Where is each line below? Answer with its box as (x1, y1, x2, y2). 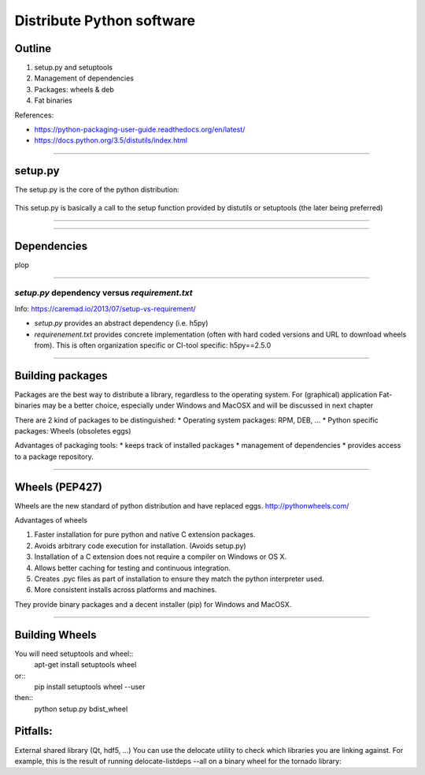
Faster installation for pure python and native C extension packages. (34, 530, 256, 539)
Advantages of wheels (14, 516, 88, 525)
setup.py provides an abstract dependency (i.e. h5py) (34, 319, 209, 328)
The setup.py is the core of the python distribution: (14, 185, 180, 195)
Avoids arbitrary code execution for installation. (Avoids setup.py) (34, 541, 247, 550)
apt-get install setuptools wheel (34, 660, 137, 669)
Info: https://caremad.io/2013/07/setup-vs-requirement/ (14, 304, 196, 313)
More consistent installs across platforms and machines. (34, 585, 217, 594)
